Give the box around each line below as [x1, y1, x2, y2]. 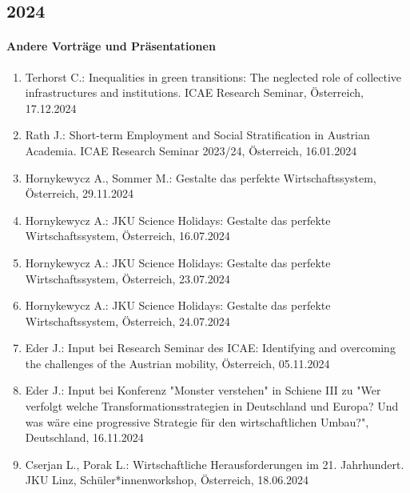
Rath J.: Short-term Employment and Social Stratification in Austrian [25, 126, 370, 143]
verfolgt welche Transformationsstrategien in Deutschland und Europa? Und [25, 398, 399, 415]
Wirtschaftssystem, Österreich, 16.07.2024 [25, 227, 230, 244]
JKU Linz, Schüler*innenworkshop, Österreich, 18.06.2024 [25, 471, 309, 488]
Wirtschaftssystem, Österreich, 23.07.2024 [25, 270, 230, 287]
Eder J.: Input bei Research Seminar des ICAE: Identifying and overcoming [25, 339, 396, 356]
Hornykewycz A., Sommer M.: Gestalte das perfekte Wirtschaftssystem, [25, 169, 376, 186]
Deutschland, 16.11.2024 [25, 429, 144, 446]
